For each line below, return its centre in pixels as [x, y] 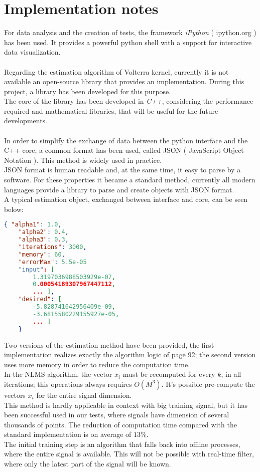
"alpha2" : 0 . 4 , [43, 232]
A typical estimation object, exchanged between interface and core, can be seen [126, 199]
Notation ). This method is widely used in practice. [83, 160]
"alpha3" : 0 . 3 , [43, 240]
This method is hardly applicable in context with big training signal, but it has [126, 405]
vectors [15, 395]
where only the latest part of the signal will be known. [88, 464]
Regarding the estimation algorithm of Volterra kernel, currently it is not [116, 71]
